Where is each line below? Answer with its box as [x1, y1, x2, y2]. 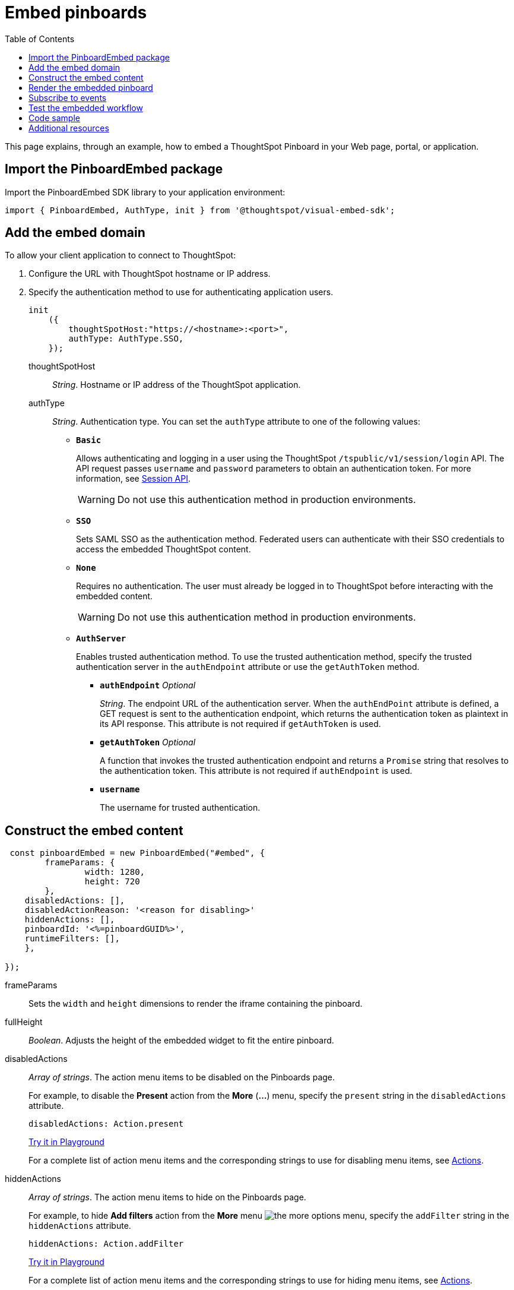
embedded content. [76, 591, 153, 602]
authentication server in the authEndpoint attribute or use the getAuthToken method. [76, 662, 420, 672]
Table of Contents [5, 33, 75, 44]
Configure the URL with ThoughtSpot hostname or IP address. [28, 268, 271, 279]
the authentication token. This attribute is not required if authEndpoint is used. [100, 766, 413, 776]
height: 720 [84, 877, 140, 887]
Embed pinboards [5, 2, 147, 23]
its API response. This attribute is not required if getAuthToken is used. [100, 719, 381, 729]
